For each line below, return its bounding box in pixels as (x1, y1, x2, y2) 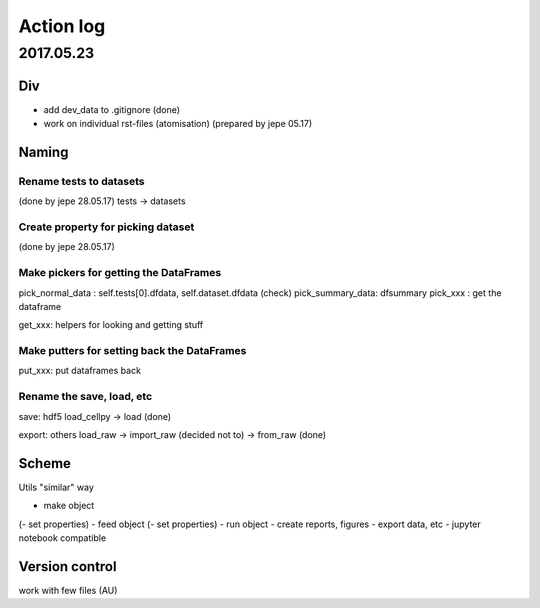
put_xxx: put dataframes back (18, 365, 142, 377)
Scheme (18, 455, 72, 472)
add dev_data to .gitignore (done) (43, 103, 180, 115)
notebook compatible (18, 532, 107, 544)
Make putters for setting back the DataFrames (18, 344, 247, 358)
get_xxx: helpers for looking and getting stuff (18, 319, 204, 331)
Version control (18, 558, 117, 575)
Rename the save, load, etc (18, 390, 153, 404)
